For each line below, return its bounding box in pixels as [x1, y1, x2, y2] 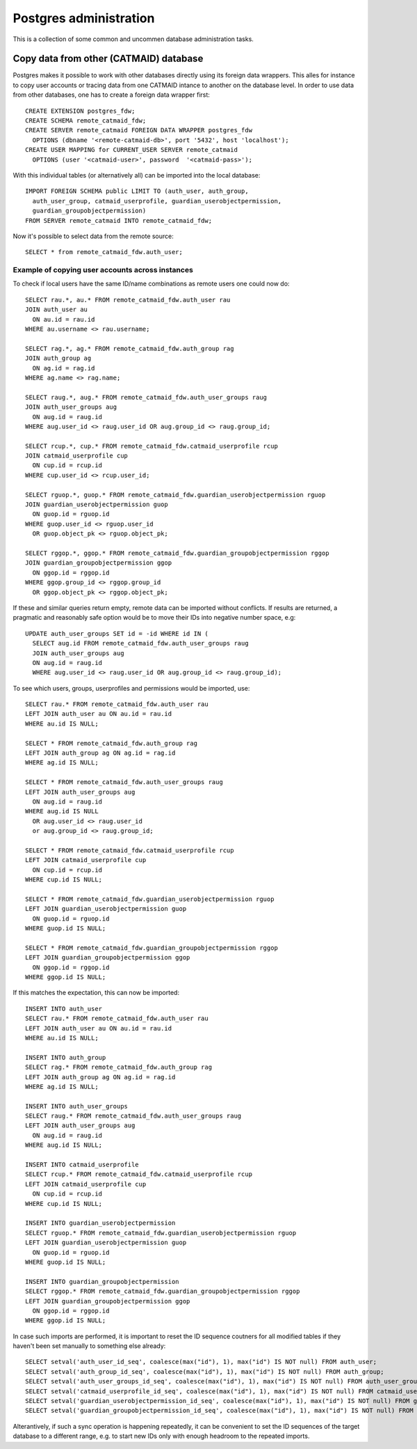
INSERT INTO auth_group [25, 1054, 106, 1061]
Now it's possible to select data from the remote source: [13, 232, 174, 240]
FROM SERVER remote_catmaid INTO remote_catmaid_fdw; [25, 217, 212, 224]
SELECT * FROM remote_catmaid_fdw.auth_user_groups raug [25, 778, 224, 786]
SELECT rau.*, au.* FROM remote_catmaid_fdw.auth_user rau [25, 296, 231, 304]
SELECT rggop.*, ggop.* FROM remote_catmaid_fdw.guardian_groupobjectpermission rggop [25, 549, 329, 557]
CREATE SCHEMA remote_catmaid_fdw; [25, 117, 147, 125]
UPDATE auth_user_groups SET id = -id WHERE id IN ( [25, 629, 208, 637]
